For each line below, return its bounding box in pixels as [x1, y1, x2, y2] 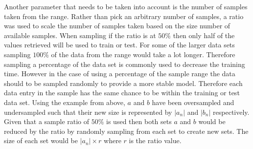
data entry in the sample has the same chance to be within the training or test [4, 87, 240, 98]
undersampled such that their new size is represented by [4, 106, 172, 117]
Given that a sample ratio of [4, 116, 90, 127]
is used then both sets [106, 116, 172, 127]
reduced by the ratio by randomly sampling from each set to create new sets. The [4, 126, 249, 136]
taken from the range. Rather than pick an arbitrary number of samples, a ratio [4, 11, 244, 21]
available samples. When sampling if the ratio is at [4, 30, 156, 40]
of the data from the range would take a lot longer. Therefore [51, 49, 235, 59]
